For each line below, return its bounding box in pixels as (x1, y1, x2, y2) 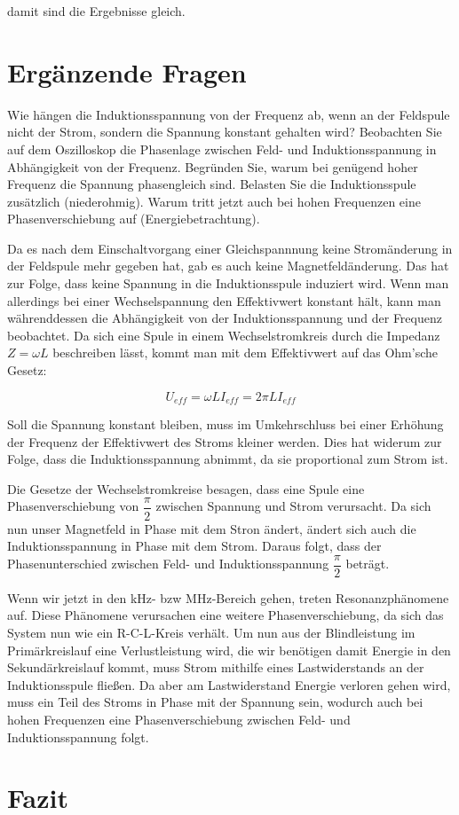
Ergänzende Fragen (7, 53, 247, 90)
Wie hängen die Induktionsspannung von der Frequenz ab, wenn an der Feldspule (7, 105, 450, 123)
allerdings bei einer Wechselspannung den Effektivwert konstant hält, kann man (7, 291, 441, 310)
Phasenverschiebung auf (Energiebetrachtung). (7, 209, 260, 228)
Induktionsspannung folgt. (7, 727, 149, 746)
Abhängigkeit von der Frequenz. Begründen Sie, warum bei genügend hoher (7, 157, 418, 176)
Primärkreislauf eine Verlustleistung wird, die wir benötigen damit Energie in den (7, 640, 451, 659)
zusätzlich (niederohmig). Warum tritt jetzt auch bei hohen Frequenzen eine (7, 192, 421, 210)
